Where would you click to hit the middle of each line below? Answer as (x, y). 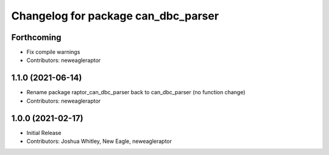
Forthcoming (36, 37)
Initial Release (44, 133)
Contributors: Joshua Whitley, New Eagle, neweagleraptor (99, 141)
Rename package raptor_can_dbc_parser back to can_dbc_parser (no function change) (136, 92)
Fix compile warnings (53, 52)
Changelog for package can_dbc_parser (115, 16)
